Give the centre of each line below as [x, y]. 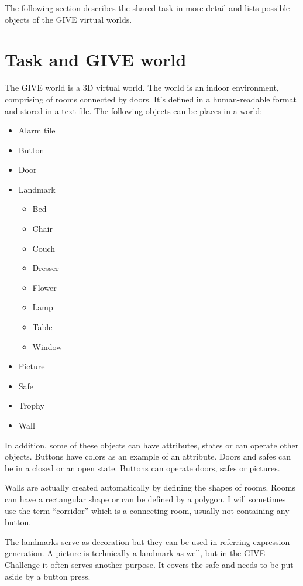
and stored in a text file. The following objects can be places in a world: [134, 110]
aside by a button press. [48, 576]
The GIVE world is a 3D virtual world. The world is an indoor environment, [142, 88]
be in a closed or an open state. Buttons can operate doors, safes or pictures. [142, 467]
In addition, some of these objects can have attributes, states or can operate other [152, 445]
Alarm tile [37, 130]
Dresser [46, 268]
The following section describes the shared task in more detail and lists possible [147, 8]
